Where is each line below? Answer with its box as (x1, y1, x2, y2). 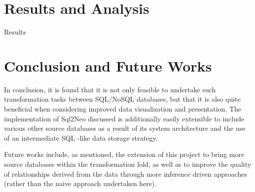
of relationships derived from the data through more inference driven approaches (4, 168, 247, 179)
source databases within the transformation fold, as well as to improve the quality (4, 159, 252, 169)
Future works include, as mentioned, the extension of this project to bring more (4, 149, 245, 159)
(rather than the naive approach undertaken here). (4, 178, 157, 189)
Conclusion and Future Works (4, 55, 212, 76)
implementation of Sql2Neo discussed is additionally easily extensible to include (4, 113, 244, 123)
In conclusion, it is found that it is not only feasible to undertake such (4, 84, 216, 94)
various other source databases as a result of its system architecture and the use (4, 123, 246, 133)
